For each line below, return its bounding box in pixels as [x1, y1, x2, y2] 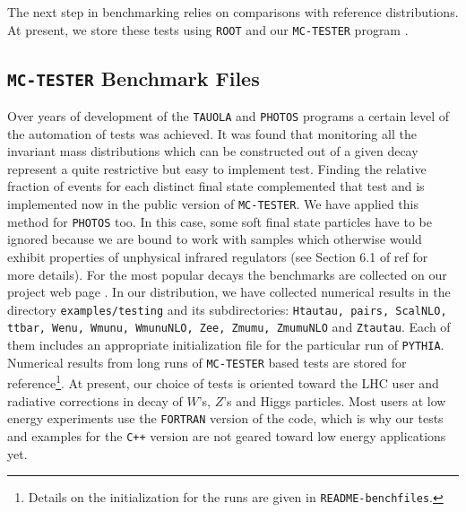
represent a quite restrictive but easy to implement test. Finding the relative [7, 159, 427, 178]
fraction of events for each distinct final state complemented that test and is [7, 177, 425, 195]
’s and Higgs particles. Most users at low [223, 391, 446, 410]
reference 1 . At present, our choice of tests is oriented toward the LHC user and [7, 371, 439, 393]
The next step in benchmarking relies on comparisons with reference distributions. [7, 3, 459, 21]
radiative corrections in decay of [7, 391, 183, 410]
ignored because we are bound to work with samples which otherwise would [7, 230, 422, 248]
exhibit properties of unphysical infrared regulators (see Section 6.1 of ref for [7, 247, 428, 265]
